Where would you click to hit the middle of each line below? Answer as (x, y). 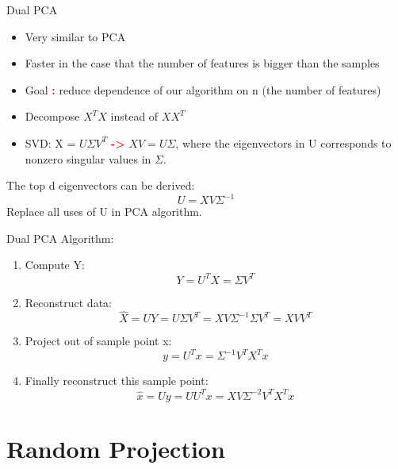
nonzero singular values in (88, 158)
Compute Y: (55, 265)
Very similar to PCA (75, 36)
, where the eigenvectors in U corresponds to (283, 142)
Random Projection (116, 448)
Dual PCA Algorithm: (60, 238)
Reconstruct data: (68, 302)
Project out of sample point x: (98, 341)
